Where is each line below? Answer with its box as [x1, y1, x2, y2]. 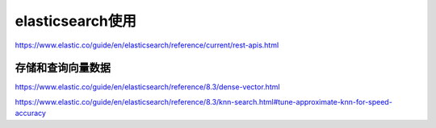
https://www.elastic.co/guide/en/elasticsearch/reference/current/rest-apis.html [15, 40, 279, 50]
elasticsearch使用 [15, 12, 137, 30]
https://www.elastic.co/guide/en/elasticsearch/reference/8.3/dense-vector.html [15, 82, 280, 92]
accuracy [15, 109, 46, 118]
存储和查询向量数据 [15, 61, 111, 75]
